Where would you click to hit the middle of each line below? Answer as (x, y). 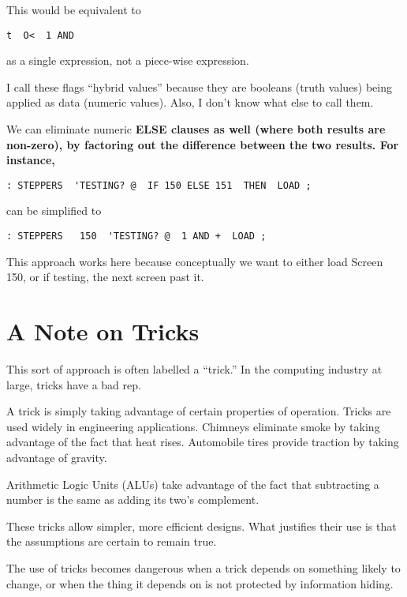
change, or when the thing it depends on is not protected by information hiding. (200, 583)
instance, (31, 160)
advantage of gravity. (57, 457)
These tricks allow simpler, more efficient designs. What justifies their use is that (202, 526)
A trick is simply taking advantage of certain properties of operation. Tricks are (199, 411)
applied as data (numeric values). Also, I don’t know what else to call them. (190, 102)
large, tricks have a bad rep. (74, 384)
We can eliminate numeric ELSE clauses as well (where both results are (196, 129)
